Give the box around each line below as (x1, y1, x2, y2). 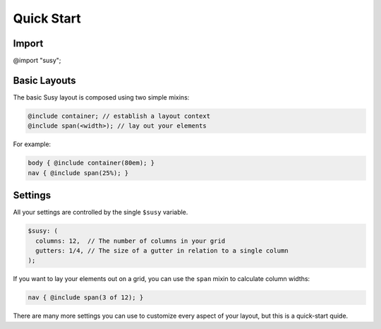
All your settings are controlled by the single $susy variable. (13, 208, 188, 217)
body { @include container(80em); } (28, 159, 155, 167)
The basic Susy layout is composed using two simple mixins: (13, 92, 190, 102)
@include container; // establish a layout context (28, 112, 211, 120)
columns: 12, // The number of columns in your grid (35, 237, 226, 245)
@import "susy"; (13, 56, 61, 65)
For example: (13, 140, 52, 148)
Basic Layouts (13, 74, 77, 86)
